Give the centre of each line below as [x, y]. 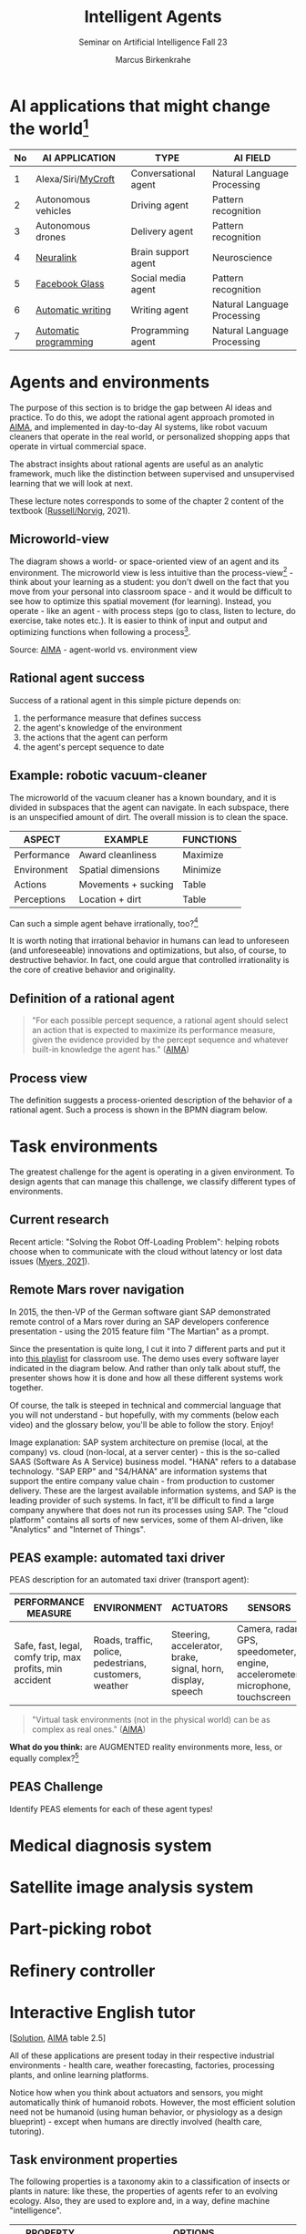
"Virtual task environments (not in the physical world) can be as [151, 1720]
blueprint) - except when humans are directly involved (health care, [136, 2121]
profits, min [38, 1669]
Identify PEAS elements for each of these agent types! [111, 1809]
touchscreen [264, 1697]
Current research [59, 1219]
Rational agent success [77, 678]
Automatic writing [74, 310]
